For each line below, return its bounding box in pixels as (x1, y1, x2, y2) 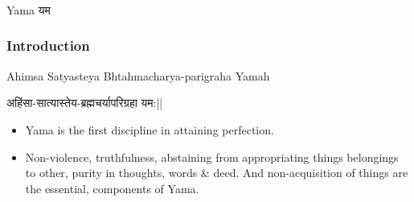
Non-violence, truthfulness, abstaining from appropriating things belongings (25, 148, 399, 165)
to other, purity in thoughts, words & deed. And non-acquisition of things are (25, 164, 408, 181)
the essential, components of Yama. (25, 179, 199, 196)
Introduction (6, 35, 90, 56)
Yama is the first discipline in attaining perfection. (25, 121, 274, 138)
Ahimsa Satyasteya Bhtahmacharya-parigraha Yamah (6, 67, 270, 84)
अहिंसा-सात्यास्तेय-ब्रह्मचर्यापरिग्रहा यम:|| (6, 94, 163, 111)
